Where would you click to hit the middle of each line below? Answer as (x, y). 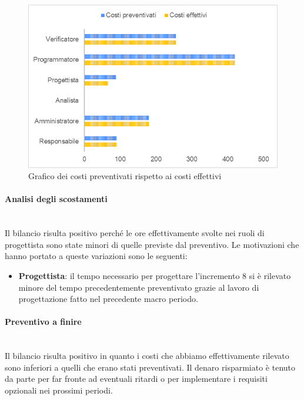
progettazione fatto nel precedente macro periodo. (108, 299)
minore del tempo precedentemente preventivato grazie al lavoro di (139, 287)
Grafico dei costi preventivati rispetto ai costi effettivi (125, 176)
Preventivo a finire (43, 322)
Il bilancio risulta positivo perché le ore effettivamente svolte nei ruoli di (135, 233)
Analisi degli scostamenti (56, 199)
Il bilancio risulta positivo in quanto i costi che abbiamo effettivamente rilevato (147, 356)
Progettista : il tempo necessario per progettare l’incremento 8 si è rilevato (155, 276)
